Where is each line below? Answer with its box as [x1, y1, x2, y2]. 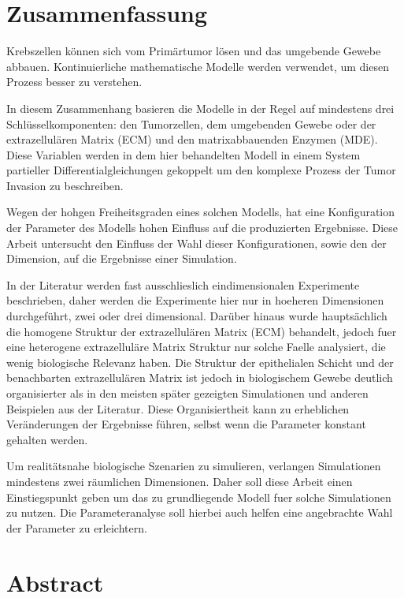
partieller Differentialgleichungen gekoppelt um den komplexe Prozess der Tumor [6, 162, 396, 178]
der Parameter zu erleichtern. [6, 519, 147, 536]
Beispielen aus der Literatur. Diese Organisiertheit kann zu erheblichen [6, 400, 350, 417]
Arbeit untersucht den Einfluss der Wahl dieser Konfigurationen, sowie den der [6, 234, 387, 251]
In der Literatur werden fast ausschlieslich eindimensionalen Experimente [6, 276, 360, 293]
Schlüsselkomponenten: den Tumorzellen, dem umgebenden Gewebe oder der [6, 115, 376, 132]
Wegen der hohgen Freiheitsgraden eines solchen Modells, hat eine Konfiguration [6, 204, 395, 220]
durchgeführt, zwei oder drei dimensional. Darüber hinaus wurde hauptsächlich [6, 308, 387, 324]
